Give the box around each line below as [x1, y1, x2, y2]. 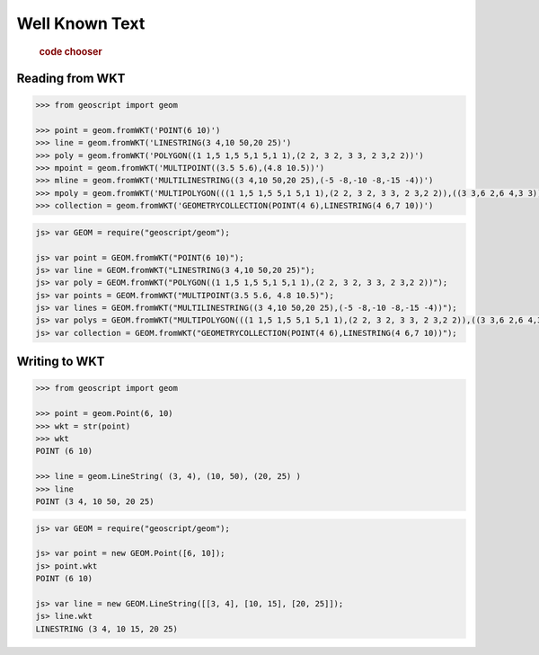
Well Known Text [16, 13, 146, 33]
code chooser [39, 45, 102, 58]
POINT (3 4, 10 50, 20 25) [35, 496, 155, 507]
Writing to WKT [16, 354, 105, 369]
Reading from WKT [16, 70, 126, 85]
